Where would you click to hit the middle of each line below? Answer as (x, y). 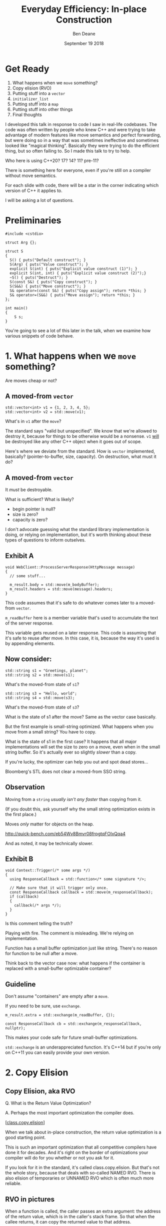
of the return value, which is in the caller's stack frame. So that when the (80, 1216)
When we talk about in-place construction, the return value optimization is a (83, 1132)
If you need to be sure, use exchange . (43, 1006)
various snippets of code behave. (39, 335)
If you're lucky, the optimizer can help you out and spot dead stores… (77, 761)
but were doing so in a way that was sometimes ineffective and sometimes (82, 140)
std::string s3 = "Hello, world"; (41, 693)
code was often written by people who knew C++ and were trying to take (80, 129)
